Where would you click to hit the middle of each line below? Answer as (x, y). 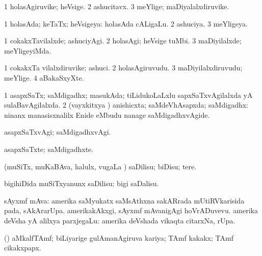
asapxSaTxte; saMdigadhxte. (49, 149)
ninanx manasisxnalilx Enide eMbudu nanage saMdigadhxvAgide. (107, 114)
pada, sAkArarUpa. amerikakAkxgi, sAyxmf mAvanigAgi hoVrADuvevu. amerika (131, 210)
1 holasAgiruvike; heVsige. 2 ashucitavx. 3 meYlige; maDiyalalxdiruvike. (117, 6)
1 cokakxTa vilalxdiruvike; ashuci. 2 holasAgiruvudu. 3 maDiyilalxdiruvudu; (123, 68)
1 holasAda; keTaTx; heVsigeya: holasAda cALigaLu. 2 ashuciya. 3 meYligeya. (126, 23)
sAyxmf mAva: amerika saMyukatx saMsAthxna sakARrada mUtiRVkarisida (124, 200)
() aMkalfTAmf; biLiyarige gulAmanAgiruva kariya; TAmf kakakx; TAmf (119, 237)
